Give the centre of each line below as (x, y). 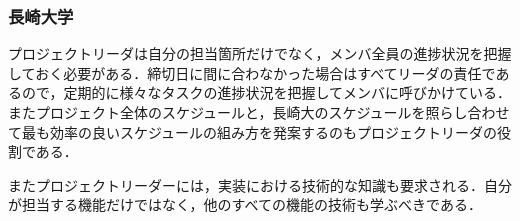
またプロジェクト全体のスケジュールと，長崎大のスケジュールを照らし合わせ (259, 112)
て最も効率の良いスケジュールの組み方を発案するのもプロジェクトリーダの (253, 131)
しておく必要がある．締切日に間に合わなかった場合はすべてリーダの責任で (252, 72)
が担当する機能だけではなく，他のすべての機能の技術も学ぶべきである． (245, 204)
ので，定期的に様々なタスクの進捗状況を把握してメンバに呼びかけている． (266, 92)
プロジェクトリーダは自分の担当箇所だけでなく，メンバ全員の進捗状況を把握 (260, 53)
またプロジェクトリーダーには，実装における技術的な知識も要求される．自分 (260, 184)
